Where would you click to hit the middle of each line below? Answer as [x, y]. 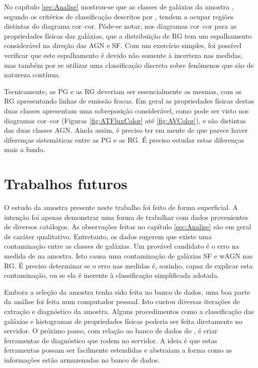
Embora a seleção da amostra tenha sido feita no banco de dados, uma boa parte [127, 291]
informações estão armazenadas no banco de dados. [82, 359]
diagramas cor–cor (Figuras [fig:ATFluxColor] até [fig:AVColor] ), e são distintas [125, 120]
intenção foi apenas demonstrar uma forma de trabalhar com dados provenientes [126, 217]
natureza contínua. [32, 75]
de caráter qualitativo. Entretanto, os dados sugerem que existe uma [108, 236]
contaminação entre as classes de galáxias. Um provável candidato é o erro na [122, 246]
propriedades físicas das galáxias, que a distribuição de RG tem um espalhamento [128, 35]
